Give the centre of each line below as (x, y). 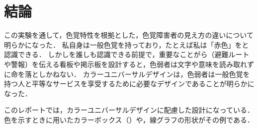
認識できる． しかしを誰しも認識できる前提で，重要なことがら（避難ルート (127, 54)
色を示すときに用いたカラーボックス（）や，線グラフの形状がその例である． (129, 119)
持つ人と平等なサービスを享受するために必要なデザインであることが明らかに (129, 84)
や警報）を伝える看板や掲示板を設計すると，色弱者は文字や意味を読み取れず (129, 64)
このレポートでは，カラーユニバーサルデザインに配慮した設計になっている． (129, 110)
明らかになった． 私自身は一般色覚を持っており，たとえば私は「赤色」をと (127, 44)
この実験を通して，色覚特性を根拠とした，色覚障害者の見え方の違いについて (129, 35)
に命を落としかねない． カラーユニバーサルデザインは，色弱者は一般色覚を (127, 74)
